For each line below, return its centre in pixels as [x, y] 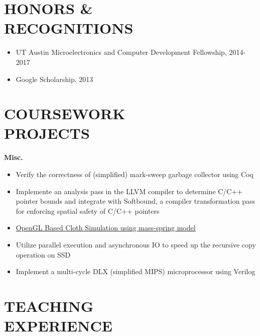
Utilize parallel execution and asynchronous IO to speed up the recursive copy [136, 244]
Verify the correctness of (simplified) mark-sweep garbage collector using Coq [135, 174]
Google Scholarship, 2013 [54, 79]
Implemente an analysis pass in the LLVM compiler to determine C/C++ [129, 191]
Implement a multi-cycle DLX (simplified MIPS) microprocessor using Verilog [136, 271]
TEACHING [49, 306]
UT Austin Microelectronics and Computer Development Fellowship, [121, 52]
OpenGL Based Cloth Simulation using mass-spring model [106, 228]
